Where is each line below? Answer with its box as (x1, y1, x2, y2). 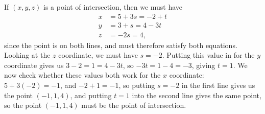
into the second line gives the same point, (132, 89, 261, 100)
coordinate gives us (4, 59, 64, 70)
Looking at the (4, 50, 51, 60)
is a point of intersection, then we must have (43, 2, 183, 12)
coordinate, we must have (58, 50, 138, 60)
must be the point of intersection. (81, 100, 186, 110)
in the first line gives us (181, 80, 255, 90)
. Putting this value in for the (162, 50, 255, 60)
